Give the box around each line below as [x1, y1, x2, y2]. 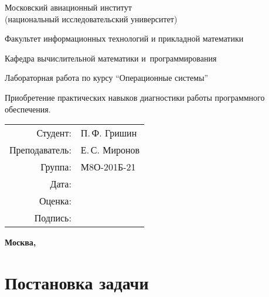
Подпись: [34, 211, 71, 225]
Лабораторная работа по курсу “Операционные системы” [5, 71, 209, 84]
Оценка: [39, 194, 71, 208]
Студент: [36, 126, 71, 140]
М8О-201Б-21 [80, 160, 136, 174]
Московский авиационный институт [5, 1, 132, 13]
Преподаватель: [9, 143, 71, 157]
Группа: [40, 160, 71, 174]
